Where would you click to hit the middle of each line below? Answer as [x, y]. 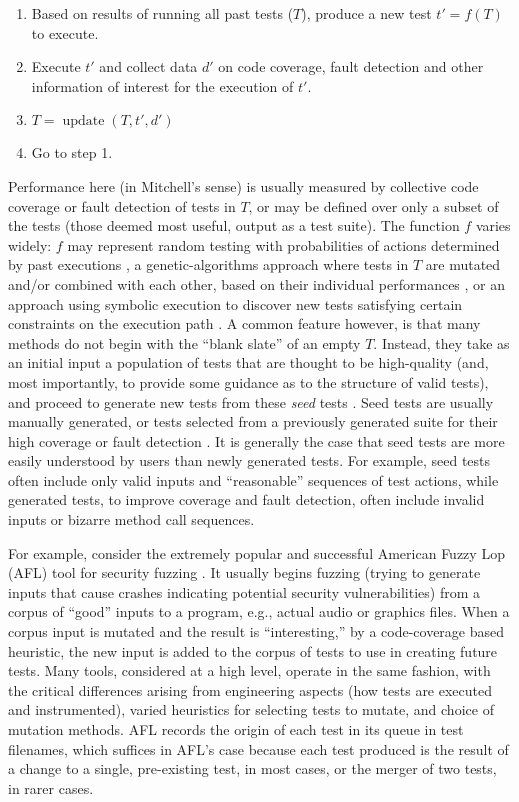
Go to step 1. [72, 152]
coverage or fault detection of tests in [122, 205]
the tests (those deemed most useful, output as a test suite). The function [234, 225]
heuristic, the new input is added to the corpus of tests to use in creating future [253, 650]
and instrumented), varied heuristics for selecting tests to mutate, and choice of [251, 709]
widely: [30, 244]
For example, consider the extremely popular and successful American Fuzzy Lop [256, 552]
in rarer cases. [51, 787]
